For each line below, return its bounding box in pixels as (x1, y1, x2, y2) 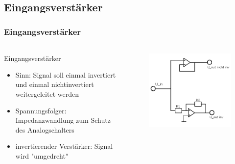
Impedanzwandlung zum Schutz (15, 115, 111, 125)
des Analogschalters (15, 124, 74, 135)
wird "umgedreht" (15, 150, 69, 161)
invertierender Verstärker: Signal (15, 141, 113, 151)
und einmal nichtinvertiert (15, 79, 94, 89)
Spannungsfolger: (15, 105, 67, 115)
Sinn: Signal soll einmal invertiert (15, 69, 116, 80)
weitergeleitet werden (15, 89, 79, 99)
